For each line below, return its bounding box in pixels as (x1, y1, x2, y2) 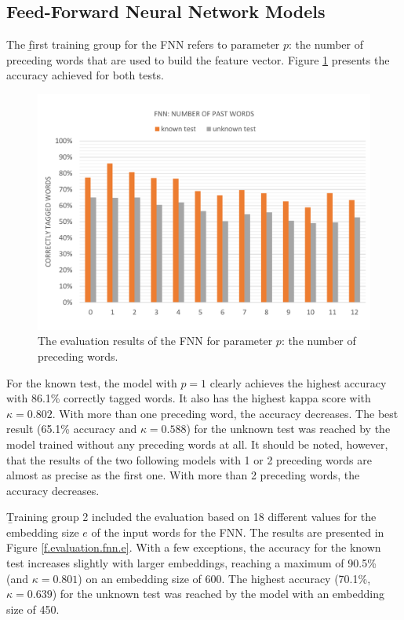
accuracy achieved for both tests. (6, 67, 164, 83)
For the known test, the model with (6, 374, 177, 391)
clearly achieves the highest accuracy (209, 374, 387, 391)
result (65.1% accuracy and (6, 420, 137, 437)
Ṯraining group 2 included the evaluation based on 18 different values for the (6, 508, 377, 525)
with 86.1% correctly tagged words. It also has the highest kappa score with (6, 390, 371, 406)
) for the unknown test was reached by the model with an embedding (52, 585, 384, 602)
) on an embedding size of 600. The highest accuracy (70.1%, (78, 570, 371, 586)
